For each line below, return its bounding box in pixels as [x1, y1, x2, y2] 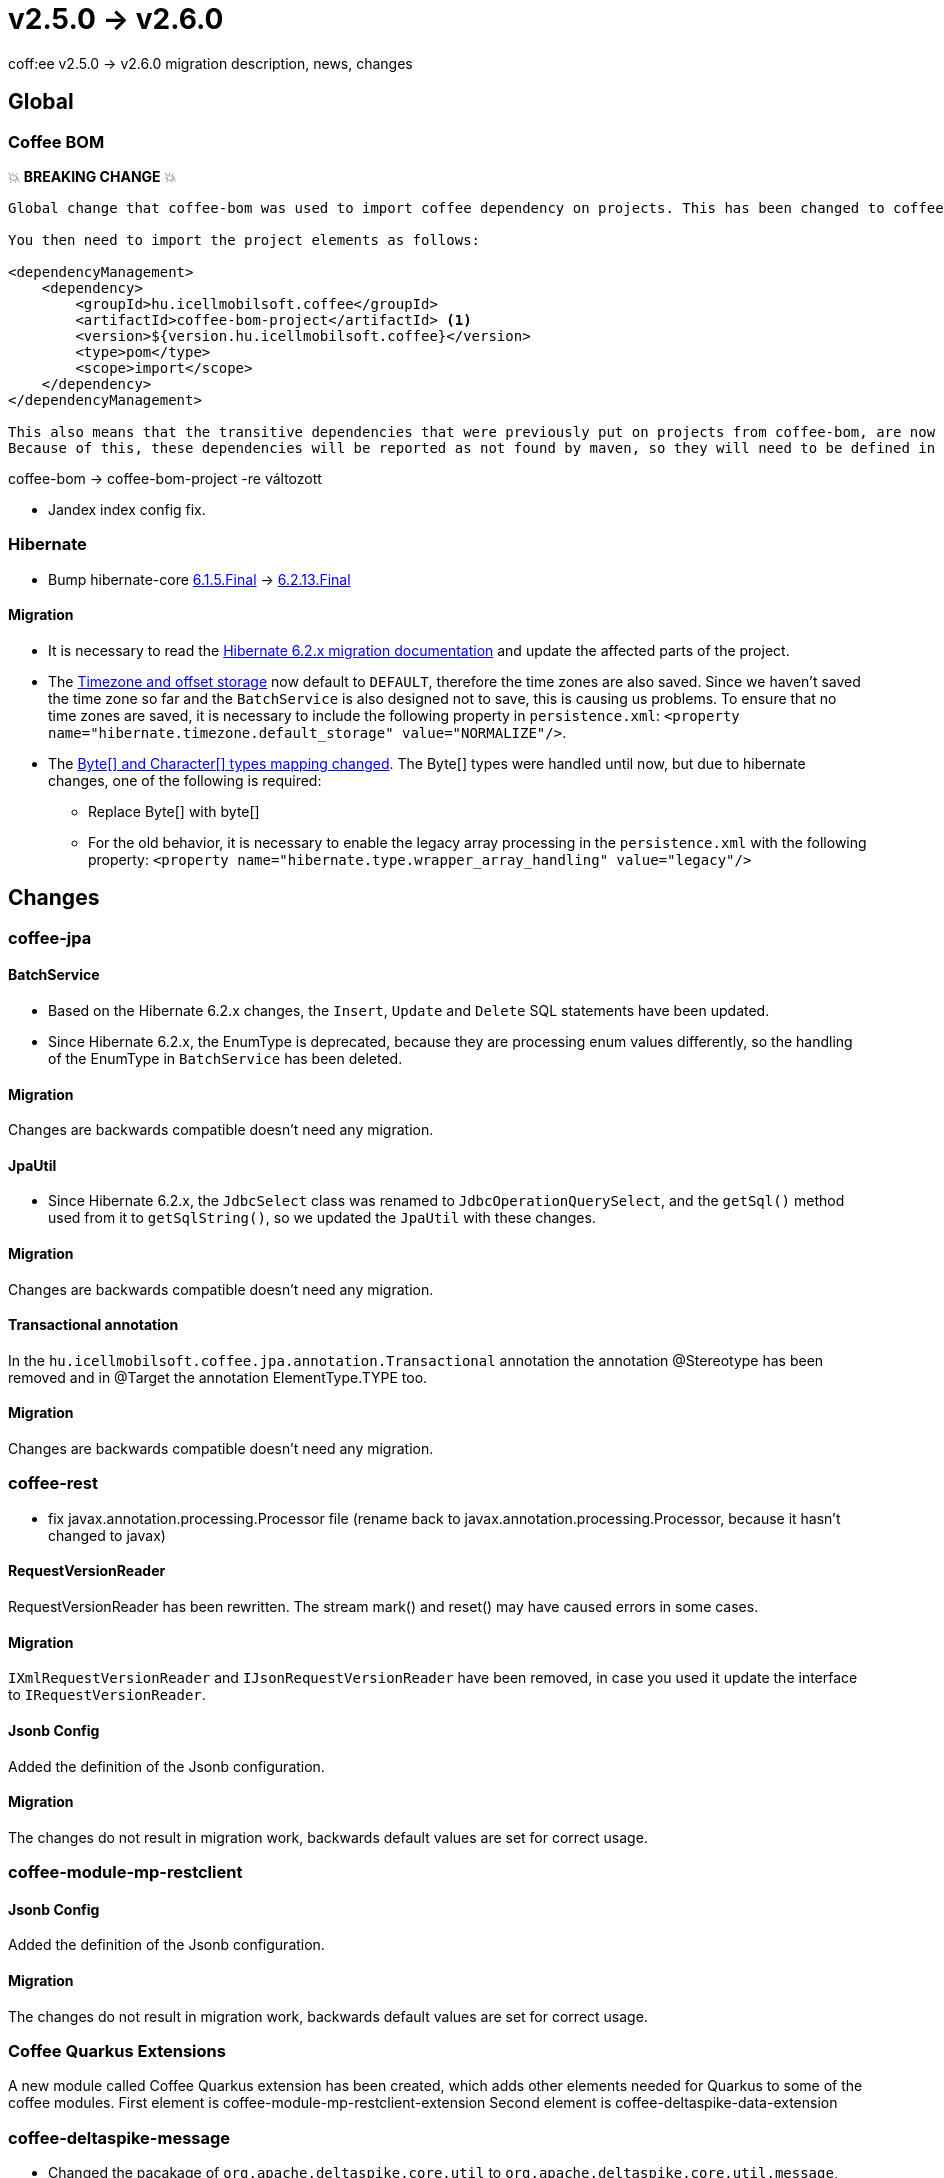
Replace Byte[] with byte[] [88, 802, 260, 820]
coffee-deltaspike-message [8, 2127, 231, 2148]
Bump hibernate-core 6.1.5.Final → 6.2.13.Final [48, 570, 351, 588]
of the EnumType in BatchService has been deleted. [48, 1050, 403, 1067]
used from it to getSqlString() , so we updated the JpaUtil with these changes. [48, 1209, 596, 1227]
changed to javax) [48, 1526, 166, 1544]
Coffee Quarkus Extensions [8, 2040, 226, 2061]
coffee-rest [8, 1473, 98, 1494]
